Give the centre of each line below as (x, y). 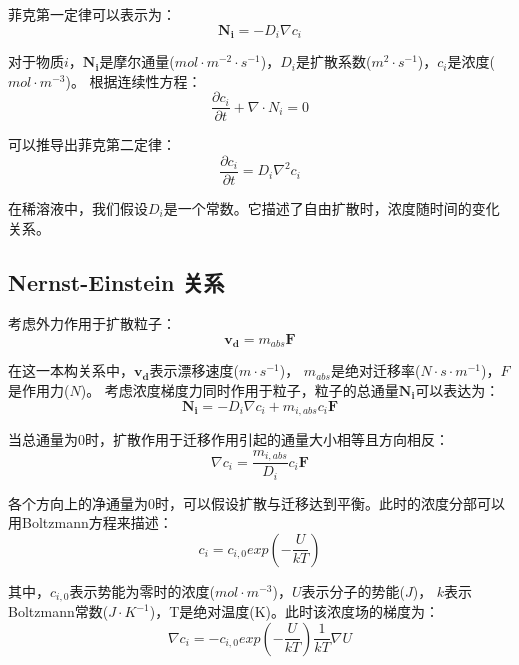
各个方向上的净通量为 (78, 502)
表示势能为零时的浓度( (142, 590)
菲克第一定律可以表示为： (92, 14)
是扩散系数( (333, 61)
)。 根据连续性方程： (133, 80)
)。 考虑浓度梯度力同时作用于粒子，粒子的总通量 (239, 389)
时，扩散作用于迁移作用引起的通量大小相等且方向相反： (267, 439)
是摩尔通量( (137, 61)
